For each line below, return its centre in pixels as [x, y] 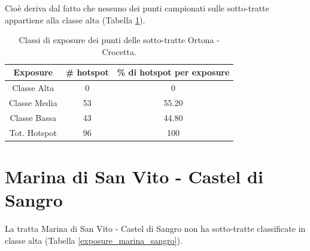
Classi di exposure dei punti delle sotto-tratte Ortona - [119, 40]
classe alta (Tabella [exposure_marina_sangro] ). [94, 240]
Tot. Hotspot [33, 132]
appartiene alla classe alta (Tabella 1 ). [75, 19]
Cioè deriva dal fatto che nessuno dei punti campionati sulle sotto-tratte [137, 8]
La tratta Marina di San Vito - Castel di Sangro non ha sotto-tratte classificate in [155, 229]
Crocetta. [119, 51]
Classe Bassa [33, 117]
